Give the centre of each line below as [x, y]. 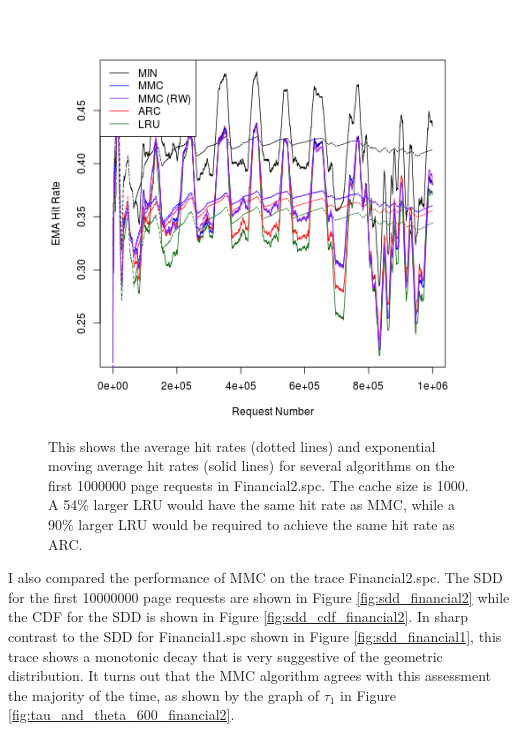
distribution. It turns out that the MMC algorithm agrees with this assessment [249, 675]
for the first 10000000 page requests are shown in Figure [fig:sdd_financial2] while [259, 596]
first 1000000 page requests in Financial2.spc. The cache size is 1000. [258, 484]
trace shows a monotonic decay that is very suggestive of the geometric [225, 655]
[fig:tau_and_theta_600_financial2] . [121, 714]
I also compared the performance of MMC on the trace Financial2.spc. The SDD [255, 577]
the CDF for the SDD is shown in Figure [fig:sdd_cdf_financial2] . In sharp [238, 616]
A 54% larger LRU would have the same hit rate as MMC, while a [251, 504]
